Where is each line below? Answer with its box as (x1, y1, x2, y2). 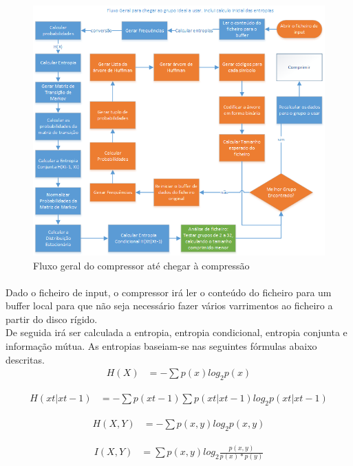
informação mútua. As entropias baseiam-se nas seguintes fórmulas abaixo (6, 339, 317, 353)
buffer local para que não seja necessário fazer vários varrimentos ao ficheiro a (6, 298, 333, 313)
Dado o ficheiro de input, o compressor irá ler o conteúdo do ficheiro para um (6, 285, 332, 299)
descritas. (6, 352, 45, 366)
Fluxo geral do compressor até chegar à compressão (33, 258, 250, 272)
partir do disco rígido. (6, 311, 98, 326)
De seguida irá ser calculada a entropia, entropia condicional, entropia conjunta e (6, 325, 347, 340)
